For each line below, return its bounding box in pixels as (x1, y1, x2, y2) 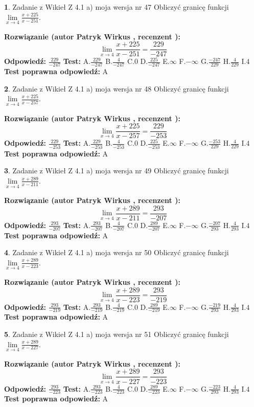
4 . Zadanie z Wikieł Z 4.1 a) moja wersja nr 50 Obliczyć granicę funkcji (4, 247, 229, 258)
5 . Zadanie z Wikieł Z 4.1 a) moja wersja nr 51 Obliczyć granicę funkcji (4, 329, 229, 340)
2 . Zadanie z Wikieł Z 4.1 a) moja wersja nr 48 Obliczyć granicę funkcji (4, 83, 229, 94)
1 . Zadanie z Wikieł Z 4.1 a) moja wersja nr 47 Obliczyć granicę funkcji (4, 2, 229, 12)
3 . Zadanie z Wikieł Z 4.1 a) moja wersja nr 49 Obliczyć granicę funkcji (4, 165, 229, 176)
